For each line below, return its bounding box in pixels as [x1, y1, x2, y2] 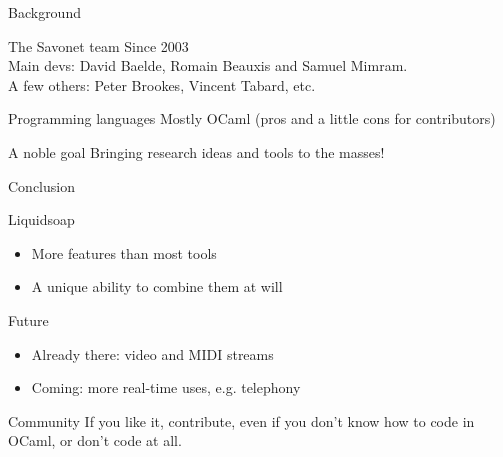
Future [8, 309, 49, 330]
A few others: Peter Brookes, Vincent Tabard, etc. [8, 74, 316, 95]
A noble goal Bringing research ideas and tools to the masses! [8, 141, 385, 162]
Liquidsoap [8, 209, 75, 230]
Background [8, 2, 81, 22]
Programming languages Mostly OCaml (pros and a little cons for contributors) [8, 108, 496, 129]
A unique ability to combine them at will [31, 276, 283, 297]
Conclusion [8, 175, 75, 196]
